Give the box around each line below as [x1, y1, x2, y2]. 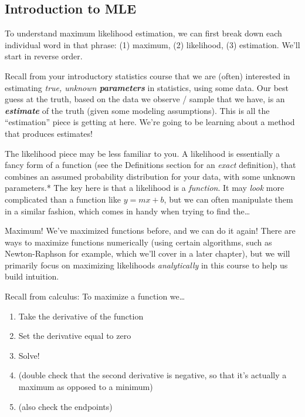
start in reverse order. [5, 50, 83, 62]
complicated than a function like [5, 193, 121, 205]
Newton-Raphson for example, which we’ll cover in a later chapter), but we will [5, 247, 290, 260]
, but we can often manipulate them [164, 193, 293, 205]
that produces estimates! [5, 127, 93, 139]
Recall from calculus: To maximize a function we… [5, 290, 185, 302]
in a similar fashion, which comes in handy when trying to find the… [5, 204, 250, 217]
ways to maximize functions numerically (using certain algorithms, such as [5, 236, 272, 248]
